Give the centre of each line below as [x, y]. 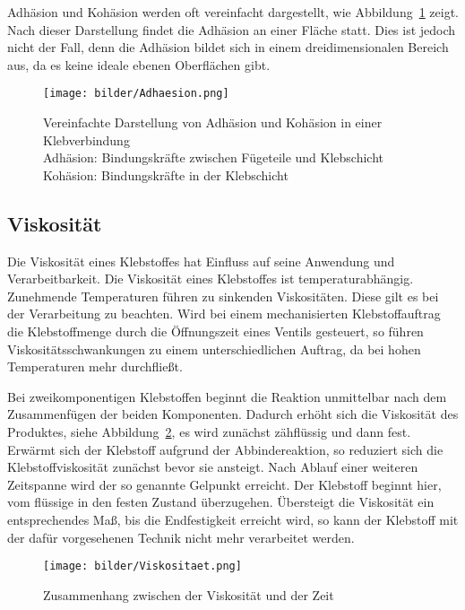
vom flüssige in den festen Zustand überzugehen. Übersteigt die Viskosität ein [221, 502]
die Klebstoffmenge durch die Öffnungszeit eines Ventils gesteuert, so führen [215, 331]
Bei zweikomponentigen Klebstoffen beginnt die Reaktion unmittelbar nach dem [227, 396]
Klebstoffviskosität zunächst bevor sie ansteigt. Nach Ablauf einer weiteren [213, 467]
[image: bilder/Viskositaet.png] [142, 566]
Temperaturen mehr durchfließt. [95, 366]
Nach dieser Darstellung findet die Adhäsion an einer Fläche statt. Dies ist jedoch [232, 29]
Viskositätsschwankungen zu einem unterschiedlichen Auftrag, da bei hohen [214, 349]
